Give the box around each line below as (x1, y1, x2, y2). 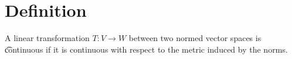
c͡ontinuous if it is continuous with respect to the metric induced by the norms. (5, 43, 288, 55)
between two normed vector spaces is (128, 32, 262, 44)
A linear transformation (5, 32, 90, 44)
